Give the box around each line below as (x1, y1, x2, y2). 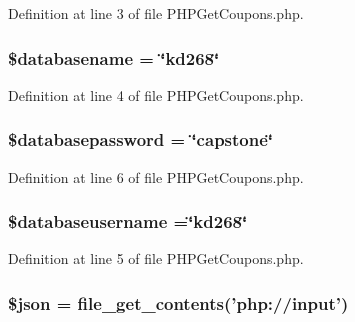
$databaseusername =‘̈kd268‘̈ (8, 209, 248, 234)
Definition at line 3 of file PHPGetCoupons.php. (8, 3, 304, 23)
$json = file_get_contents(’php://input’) (8, 290, 349, 315)
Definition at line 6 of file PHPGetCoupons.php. (8, 166, 304, 187)
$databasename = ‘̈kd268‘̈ (8, 45, 220, 70)
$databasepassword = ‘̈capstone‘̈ (8, 127, 274, 152)
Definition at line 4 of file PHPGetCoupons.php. (8, 84, 304, 105)
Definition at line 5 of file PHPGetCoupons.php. (8, 248, 304, 269)
